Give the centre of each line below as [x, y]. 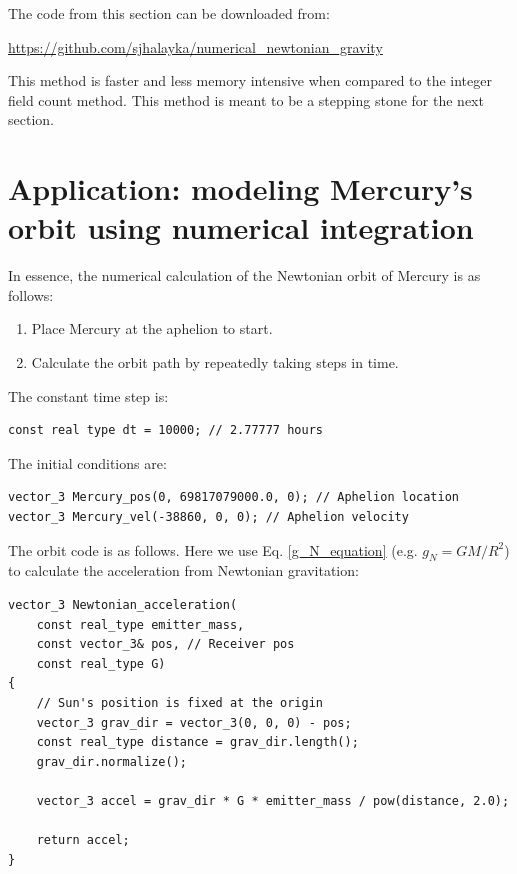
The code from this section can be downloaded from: [169, 13]
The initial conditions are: [87, 462]
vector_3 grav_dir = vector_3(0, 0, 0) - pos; [194, 722]
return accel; [83, 840]
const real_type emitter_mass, [140, 624]
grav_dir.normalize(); [111, 761]
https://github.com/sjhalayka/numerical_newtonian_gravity [195, 46]
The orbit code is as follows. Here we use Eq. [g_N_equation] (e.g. [213, 549]
